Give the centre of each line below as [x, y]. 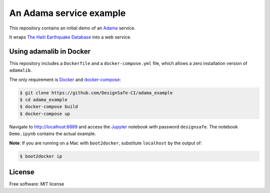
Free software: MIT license [37, 184]
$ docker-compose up [45, 113]
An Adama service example [67, 13]
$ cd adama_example [43, 100]
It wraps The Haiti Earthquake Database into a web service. [70, 37]
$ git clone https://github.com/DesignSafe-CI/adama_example [96, 93]
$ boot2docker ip [41, 156]
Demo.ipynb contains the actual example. [53, 134]
